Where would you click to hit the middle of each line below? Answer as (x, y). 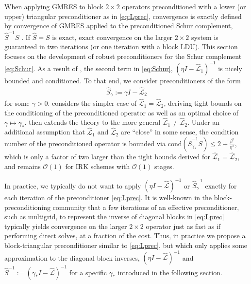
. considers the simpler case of (92, 103)
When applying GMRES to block (54, 6)
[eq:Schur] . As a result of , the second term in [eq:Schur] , (89, 68)
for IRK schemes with (98, 166)
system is (205, 37)
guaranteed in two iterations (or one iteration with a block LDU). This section (121, 47)
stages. (164, 166)
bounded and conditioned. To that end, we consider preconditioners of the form (123, 80)
